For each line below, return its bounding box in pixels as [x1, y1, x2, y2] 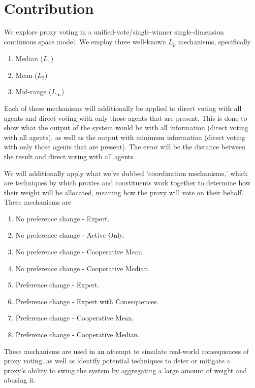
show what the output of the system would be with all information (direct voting [4, 122, 249, 133]
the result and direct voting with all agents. [4, 151, 135, 161]
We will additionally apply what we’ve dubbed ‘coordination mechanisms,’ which [4, 168, 248, 178]
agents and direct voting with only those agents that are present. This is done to [4, 112, 247, 123]
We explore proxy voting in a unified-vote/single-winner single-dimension [4, 27, 224, 37]
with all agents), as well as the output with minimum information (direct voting [4, 132, 246, 142]
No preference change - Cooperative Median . [15, 263, 150, 273]
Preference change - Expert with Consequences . [15, 296, 159, 306]
